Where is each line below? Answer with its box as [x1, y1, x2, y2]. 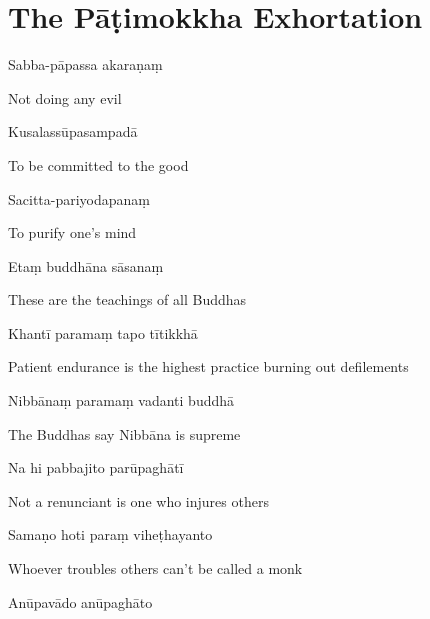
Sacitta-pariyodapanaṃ [8, 188, 151, 209]
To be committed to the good [8, 154, 189, 175]
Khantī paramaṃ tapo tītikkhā [8, 322, 198, 343]
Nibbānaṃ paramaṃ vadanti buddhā [8, 390, 235, 411]
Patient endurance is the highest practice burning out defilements [8, 356, 409, 377]
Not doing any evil [8, 87, 122, 108]
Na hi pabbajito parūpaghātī [8, 457, 184, 478]
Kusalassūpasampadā [8, 121, 138, 142]
